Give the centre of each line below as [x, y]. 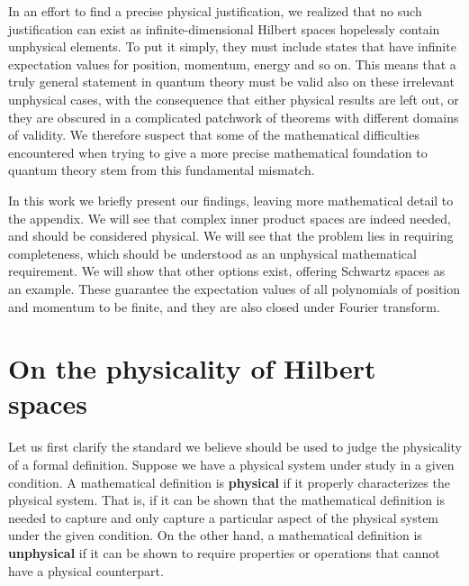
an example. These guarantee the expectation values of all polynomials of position [234, 288]
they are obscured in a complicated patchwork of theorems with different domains [234, 117]
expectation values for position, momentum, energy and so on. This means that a [232, 64]
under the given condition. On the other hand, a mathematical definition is [215, 535]
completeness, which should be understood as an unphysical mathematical [212, 253]
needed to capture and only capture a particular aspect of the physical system [224, 517]
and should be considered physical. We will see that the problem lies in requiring [231, 236]
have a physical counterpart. [86, 570]
